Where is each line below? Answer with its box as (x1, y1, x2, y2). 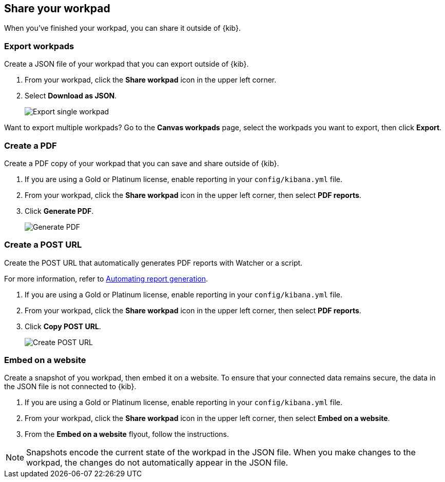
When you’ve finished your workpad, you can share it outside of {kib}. (4, 24, 241, 33)
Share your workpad (4, 2, 110, 15)
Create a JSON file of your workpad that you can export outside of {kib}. (4, 59, 249, 69)
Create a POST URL (4, 239, 82, 250)
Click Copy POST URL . (25, 322, 101, 331)
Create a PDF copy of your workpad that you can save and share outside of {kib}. (4, 158, 279, 168)
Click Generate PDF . (25, 206, 94, 215)
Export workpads (4, 41, 74, 51)
